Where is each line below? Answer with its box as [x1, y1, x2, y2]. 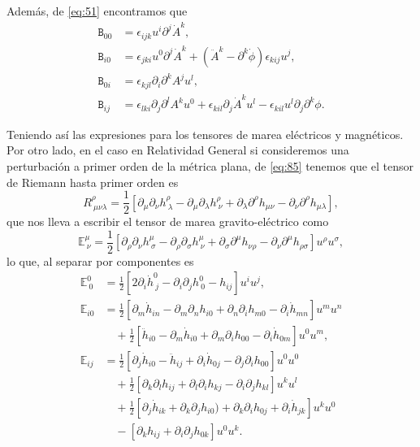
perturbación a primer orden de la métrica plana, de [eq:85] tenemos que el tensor [6, 157, 414, 174]
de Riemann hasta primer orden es [6, 173, 179, 190]
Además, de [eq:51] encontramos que [6, 2, 188, 19]
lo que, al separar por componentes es [6, 252, 194, 269]
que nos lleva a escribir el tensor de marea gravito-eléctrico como [6, 213, 329, 230]
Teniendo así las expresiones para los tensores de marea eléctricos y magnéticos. [6, 125, 404, 142]
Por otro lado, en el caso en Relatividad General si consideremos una [6, 141, 349, 158]
